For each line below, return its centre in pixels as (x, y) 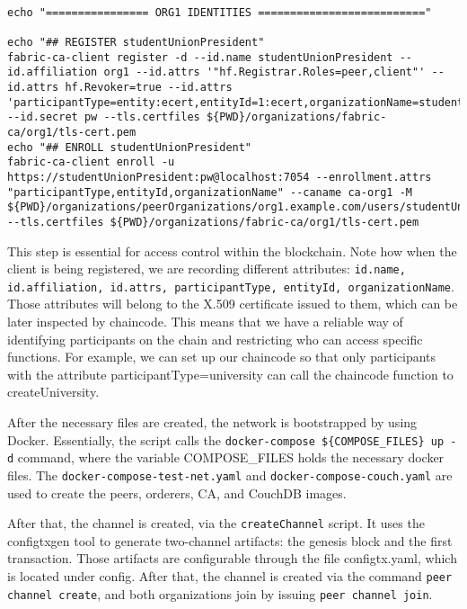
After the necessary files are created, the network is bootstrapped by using (212, 421)
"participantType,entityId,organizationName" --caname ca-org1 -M (210, 192)
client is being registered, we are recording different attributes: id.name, (207, 269)
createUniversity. (53, 392)
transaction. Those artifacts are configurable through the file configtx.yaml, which (232, 558)
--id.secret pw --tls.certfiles (104, 117)
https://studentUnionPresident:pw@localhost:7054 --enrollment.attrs (220, 177)
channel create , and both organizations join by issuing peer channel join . (220, 593)
